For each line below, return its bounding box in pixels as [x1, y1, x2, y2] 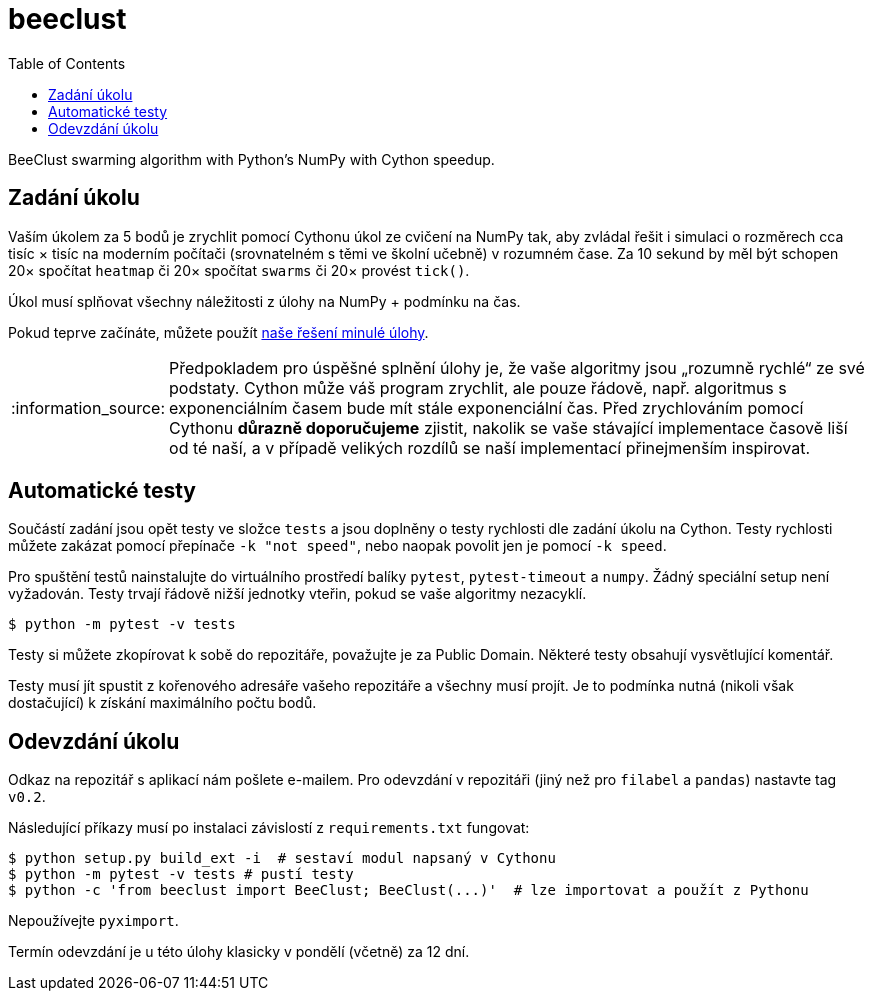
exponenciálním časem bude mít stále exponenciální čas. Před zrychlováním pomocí [169, 397, 804, 418]
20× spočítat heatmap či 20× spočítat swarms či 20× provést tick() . [8, 261, 470, 279]
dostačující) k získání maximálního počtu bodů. [8, 694, 317, 712]
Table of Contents [8, 54, 126, 72]
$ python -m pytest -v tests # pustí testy [8, 866, 354, 883]
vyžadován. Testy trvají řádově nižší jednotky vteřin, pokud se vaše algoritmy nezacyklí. [8, 585, 587, 603]
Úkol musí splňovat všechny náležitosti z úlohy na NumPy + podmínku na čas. [8, 292, 521, 310]
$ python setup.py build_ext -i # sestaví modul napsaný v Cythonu [8, 850, 556, 867]
